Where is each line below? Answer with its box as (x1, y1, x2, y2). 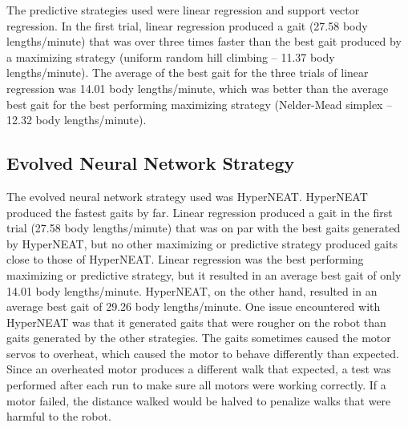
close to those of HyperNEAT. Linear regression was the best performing (6, 251, 364, 268)
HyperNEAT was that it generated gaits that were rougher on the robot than (6, 313, 386, 330)
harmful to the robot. (6, 408, 111, 425)
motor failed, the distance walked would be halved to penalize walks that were (6, 392, 391, 409)
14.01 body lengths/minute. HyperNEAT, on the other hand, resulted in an (6, 282, 378, 299)
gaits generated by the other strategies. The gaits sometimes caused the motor (6, 329, 391, 346)
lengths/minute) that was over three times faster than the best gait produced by (6, 33, 402, 50)
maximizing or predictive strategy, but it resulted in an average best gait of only (6, 266, 402, 283)
